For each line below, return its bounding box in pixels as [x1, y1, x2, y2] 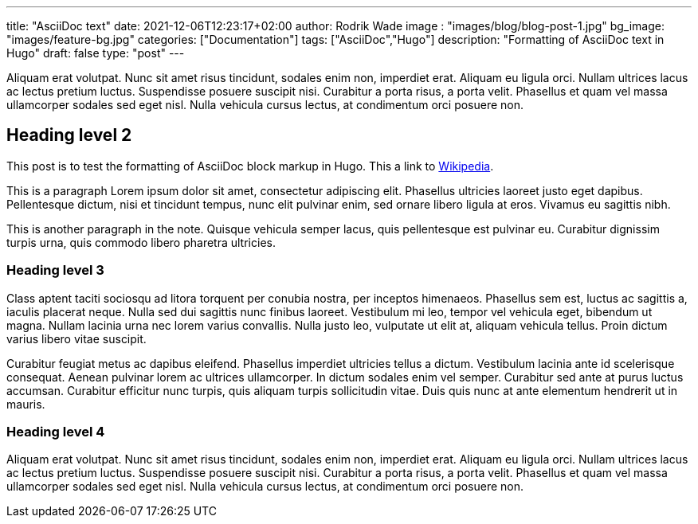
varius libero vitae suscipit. [6, 331, 147, 346]
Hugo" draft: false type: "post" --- [6, 46, 185, 60]
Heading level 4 [6, 423, 105, 440]
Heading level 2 [6, 125, 132, 146]
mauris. [6, 397, 45, 411]
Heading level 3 [6, 262, 104, 279]
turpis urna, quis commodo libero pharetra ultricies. [6, 235, 276, 249]
